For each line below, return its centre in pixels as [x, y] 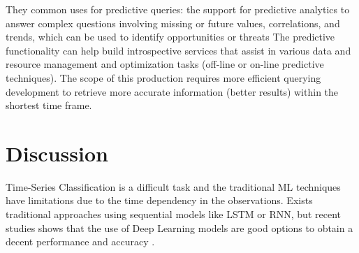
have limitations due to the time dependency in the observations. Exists [159, 200]
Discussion [57, 153]
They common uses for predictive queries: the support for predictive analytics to [178, 9]
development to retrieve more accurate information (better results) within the [172, 91]
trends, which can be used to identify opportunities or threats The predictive [170, 37]
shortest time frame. [49, 105]
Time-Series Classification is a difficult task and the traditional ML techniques [173, 186]
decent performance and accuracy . [80, 241]
